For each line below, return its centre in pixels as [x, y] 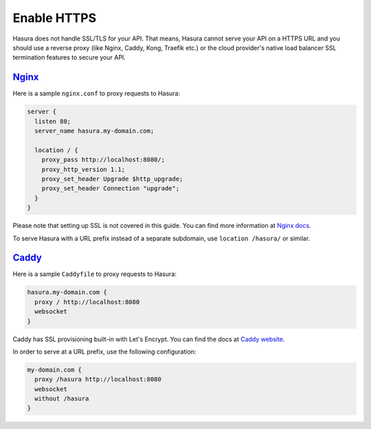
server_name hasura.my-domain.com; [94, 131]
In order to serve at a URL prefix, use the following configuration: [104, 351]
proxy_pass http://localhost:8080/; [103, 160]
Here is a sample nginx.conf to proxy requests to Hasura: [97, 93]
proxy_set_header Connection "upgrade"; [111, 188]
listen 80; [53, 121]
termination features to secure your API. [69, 58]
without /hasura [62, 399]
